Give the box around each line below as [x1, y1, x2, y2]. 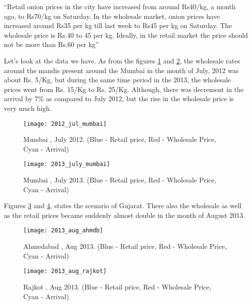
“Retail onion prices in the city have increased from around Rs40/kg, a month [4, 1, 236, 11]
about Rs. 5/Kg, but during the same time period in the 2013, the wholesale [4, 75, 231, 85]
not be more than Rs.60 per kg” [4, 39, 99, 49]
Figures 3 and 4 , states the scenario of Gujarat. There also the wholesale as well [4, 200, 242, 211]
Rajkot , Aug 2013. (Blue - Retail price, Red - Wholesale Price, [23, 281, 211, 291]
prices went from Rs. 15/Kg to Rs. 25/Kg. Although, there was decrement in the [4, 84, 244, 94]
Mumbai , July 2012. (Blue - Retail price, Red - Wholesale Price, [23, 134, 217, 144]
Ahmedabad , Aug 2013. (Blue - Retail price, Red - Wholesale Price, [23, 241, 227, 251]
